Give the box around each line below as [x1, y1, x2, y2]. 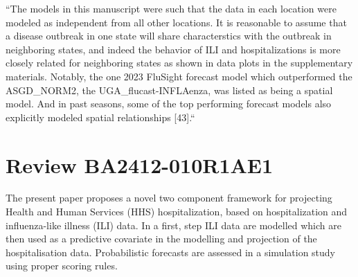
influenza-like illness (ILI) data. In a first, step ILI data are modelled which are [6, 217, 341, 232]
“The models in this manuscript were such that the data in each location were [6, 1, 337, 15]
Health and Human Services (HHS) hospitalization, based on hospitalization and [6, 204, 348, 219]
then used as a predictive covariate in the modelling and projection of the [6, 231, 317, 246]
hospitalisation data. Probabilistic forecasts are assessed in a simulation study [6, 244, 335, 259]
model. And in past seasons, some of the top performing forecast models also [6, 96, 332, 111]
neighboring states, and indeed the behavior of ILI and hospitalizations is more [6, 42, 341, 56]
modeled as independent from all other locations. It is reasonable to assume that [6, 15, 347, 29]
